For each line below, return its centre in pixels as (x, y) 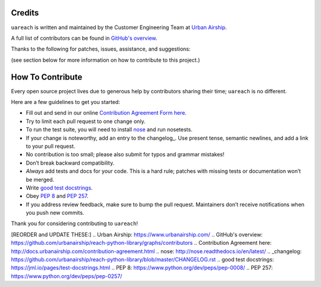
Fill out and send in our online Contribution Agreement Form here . (106, 113)
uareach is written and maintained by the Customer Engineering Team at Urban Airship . (119, 27)
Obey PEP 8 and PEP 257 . (57, 196)
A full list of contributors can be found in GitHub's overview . (84, 38)
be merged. (40, 179)
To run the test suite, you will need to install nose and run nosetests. (109, 130)
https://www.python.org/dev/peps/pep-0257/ (67, 276)
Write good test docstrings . (59, 188)
